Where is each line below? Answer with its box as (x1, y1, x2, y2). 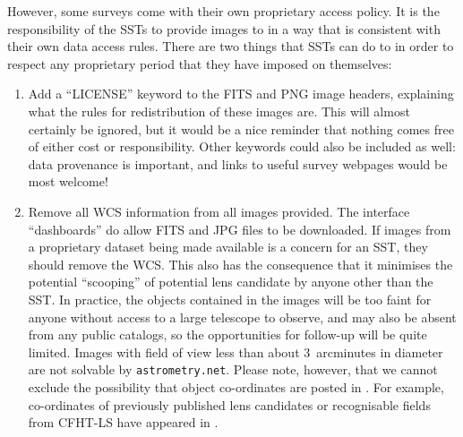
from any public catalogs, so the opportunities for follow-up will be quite (28, 325, 427, 344)
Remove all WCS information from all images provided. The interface (28, 201, 410, 220)
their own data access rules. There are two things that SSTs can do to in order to (7, 37, 454, 56)
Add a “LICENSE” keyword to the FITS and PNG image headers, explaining (28, 84, 454, 103)
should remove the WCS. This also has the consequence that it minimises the (28, 254, 453, 273)
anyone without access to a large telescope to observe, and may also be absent (28, 307, 457, 326)
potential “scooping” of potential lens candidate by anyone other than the (28, 272, 433, 291)
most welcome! (28, 172, 108, 191)
